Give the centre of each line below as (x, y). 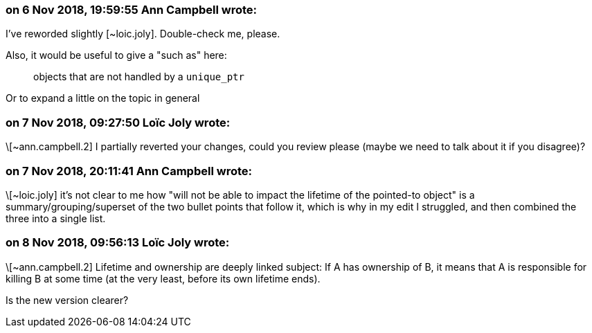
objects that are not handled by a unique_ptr (139, 77)
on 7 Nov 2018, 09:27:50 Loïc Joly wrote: (118, 122)
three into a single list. (56, 218)
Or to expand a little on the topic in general (103, 98)
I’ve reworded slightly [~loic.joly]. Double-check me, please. (143, 34)
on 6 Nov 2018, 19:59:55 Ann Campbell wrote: (131, 10)
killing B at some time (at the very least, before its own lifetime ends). (163, 278)
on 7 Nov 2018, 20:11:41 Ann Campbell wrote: (129, 171)
